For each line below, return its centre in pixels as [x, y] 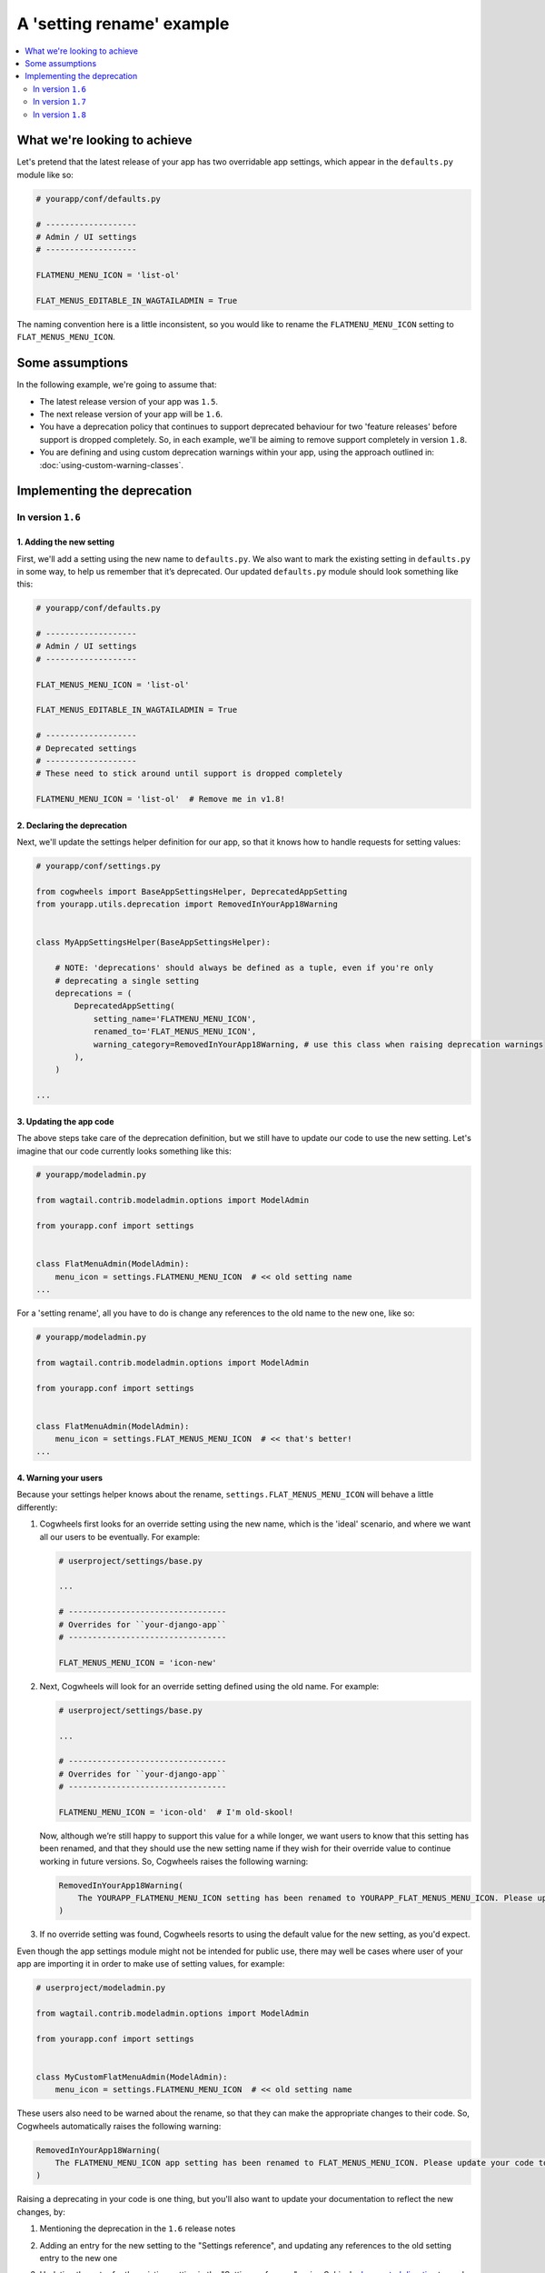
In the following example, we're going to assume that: [117, 385]
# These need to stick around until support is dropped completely [189, 774]
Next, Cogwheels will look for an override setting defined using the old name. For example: [209, 1686]
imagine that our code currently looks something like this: [124, 1151]
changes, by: [41, 2212]
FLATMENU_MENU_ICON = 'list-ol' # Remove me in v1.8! [160, 799]
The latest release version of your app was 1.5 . [129, 401]
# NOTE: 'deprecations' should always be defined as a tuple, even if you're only [244, 968]
